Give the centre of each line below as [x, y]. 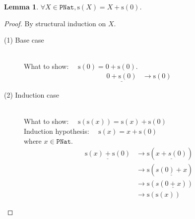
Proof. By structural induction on [55, 23]
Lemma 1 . [21, 6]
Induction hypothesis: [57, 131]
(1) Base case [24, 40]
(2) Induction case [32, 95]
